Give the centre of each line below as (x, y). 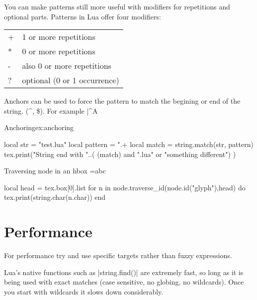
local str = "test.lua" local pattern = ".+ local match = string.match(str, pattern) (129, 144)
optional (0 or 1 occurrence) (71, 80)
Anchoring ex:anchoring (39, 127)
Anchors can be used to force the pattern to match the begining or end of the (122, 101)
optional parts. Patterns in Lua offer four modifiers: (83, 16)
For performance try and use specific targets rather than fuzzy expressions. (118, 255)
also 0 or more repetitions (67, 66)
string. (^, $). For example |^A (51, 110)
